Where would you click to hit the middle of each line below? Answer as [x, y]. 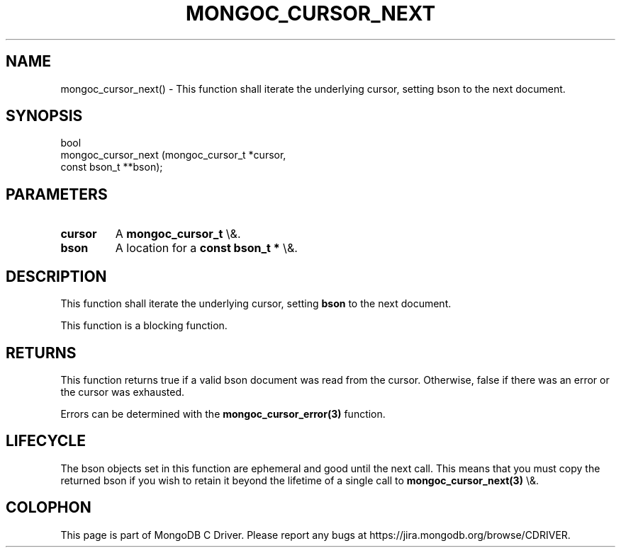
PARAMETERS [57, 194]
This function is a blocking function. [144, 326]
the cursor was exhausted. [123, 392]
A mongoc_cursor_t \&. [178, 234]
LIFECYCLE [46, 441]
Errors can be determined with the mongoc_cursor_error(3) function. [223, 414]
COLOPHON [49, 508]
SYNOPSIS [44, 116]
